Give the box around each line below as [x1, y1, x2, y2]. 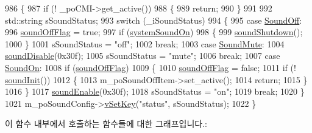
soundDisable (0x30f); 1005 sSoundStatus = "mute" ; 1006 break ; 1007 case [5, 49, 280, 62]
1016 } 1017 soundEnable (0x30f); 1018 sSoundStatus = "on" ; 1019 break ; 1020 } [5, 85, 305, 98]
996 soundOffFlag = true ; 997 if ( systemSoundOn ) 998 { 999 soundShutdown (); [5, 26, 303, 38]
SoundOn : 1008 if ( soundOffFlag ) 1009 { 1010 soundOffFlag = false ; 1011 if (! [5, 61, 296, 73]
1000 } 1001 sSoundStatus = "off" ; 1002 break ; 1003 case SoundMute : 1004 [5, 37, 285, 50]
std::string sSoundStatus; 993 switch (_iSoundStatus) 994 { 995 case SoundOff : [5, 13, 302, 26]
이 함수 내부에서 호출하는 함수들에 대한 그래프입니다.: [5, 117, 207, 130]
